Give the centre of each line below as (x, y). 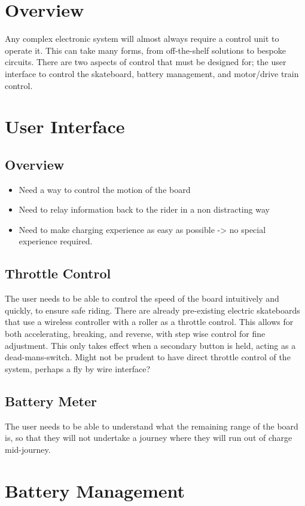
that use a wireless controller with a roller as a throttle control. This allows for (149, 322)
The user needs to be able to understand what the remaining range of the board (152, 426)
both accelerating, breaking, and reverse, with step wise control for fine (135, 334)
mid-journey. (28, 449)
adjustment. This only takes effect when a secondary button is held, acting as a (150, 345)
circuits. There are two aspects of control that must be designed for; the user (146, 62)
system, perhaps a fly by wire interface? (77, 368)
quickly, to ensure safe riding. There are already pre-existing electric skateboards (152, 310)
